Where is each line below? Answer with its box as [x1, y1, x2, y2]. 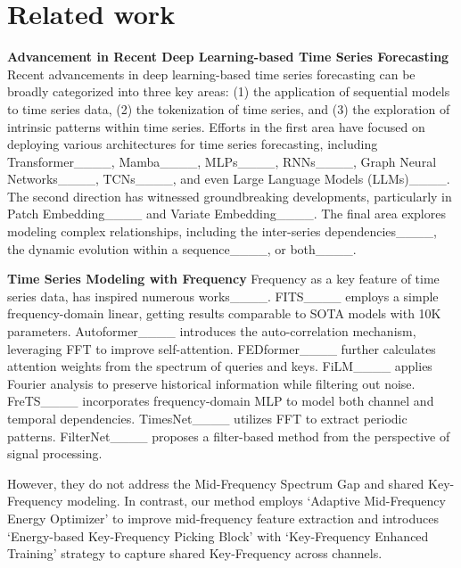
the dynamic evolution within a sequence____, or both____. [7, 239, 357, 258]
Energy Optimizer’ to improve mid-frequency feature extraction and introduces [7, 508, 439, 527]
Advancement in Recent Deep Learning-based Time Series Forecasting [7, 47, 449, 66]
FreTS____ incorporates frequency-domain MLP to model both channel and [7, 391, 434, 410]
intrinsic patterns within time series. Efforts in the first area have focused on [7, 117, 425, 136]
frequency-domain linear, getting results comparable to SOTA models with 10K [7, 304, 441, 323]
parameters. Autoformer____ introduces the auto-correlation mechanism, [7, 322, 416, 341]
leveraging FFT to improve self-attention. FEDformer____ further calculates [7, 339, 436, 358]
